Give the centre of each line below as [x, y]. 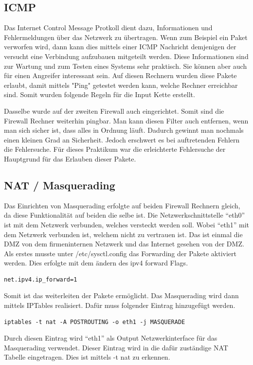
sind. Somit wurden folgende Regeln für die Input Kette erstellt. [99, 94]
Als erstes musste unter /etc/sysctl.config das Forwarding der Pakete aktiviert [120, 253]
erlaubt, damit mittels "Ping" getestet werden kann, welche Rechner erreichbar [121, 85]
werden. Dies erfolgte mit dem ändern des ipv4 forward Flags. [96, 263]
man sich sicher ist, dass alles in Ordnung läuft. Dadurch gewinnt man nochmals [124, 130]
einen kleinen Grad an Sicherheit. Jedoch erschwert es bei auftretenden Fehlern [122, 139]
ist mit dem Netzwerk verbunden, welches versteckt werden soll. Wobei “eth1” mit [126, 224]
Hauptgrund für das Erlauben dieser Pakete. [70, 158]
